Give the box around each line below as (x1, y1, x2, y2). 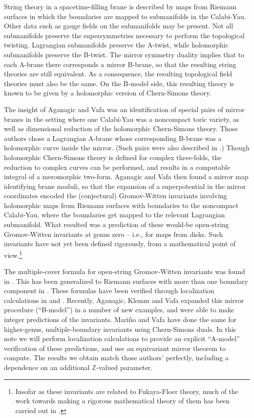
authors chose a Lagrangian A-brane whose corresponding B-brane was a (4, 133, 222, 143)
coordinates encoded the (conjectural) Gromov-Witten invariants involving (4, 190, 227, 201)
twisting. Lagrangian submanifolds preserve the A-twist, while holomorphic (4, 40, 229, 50)
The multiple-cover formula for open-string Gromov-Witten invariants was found (4, 266, 245, 277)
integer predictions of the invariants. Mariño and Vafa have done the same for (4, 314, 237, 325)
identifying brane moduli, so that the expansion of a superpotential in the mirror (4, 181, 246, 191)
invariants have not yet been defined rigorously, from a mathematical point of (4, 238, 236, 249)
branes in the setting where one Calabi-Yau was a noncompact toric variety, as (4, 114, 239, 124)
